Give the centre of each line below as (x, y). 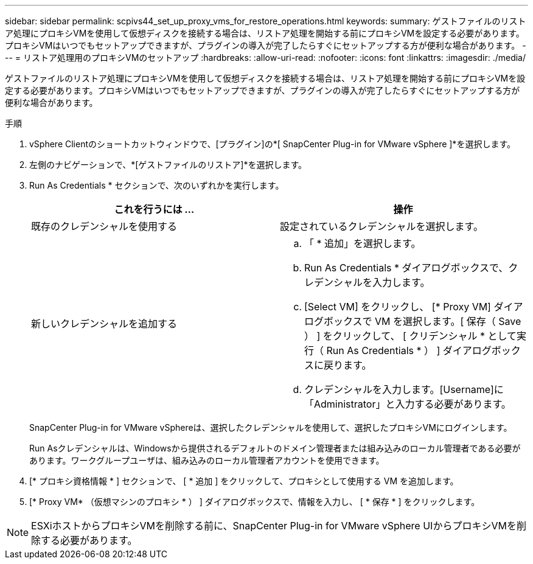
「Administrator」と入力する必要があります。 (408, 404)
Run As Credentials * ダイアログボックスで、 (406, 268)
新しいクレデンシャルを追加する (104, 324)
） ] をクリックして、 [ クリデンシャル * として (410, 336)
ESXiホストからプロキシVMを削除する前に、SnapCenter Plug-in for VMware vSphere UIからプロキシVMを (274, 526)
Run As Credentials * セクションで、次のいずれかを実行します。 (157, 185)
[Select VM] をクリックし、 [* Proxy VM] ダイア (414, 307)
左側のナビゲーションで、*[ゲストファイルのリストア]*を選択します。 (168, 165)
